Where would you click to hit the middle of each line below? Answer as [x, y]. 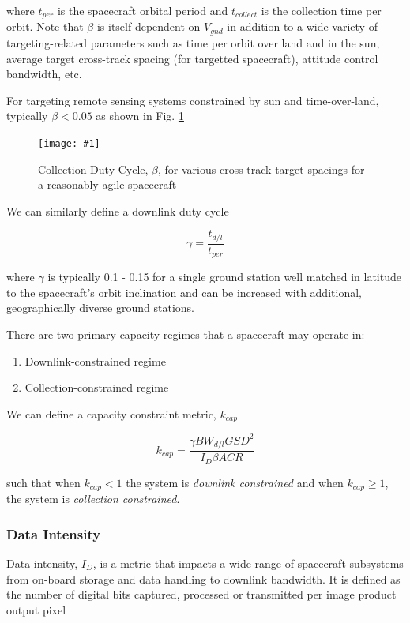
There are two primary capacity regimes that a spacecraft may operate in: [186, 334]
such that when [43, 482]
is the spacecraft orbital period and [143, 10]
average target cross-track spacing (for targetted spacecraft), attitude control [192, 58]
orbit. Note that [45, 26]
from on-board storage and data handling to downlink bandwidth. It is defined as [203, 578]
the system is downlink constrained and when [235, 482]
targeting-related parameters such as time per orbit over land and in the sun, [193, 42]
